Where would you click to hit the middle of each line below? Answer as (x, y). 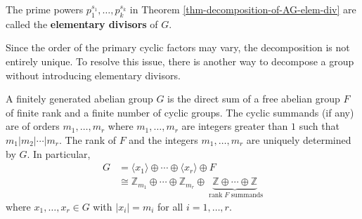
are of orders (33, 126)
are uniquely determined (299, 139)
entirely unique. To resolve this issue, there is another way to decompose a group (180, 61)
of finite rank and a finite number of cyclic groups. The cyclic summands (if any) (180, 112)
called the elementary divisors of (82, 24)
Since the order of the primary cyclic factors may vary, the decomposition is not (178, 47)
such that (319, 126)
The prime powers (45, 9)
